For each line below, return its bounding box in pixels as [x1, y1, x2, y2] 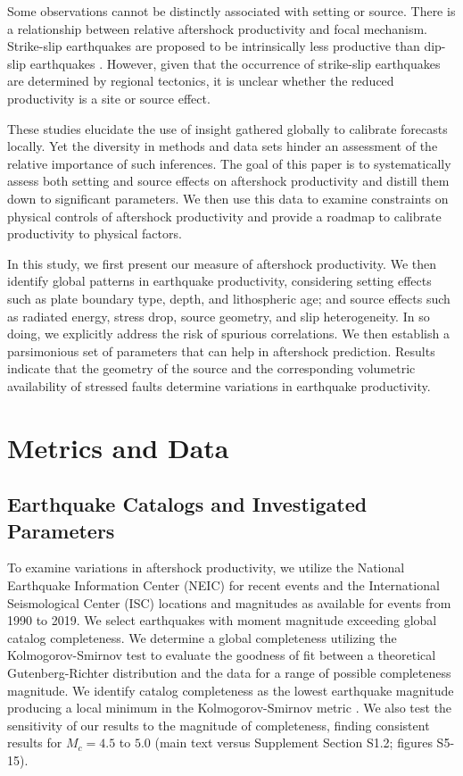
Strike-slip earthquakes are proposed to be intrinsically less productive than [7, 37, 420, 55]
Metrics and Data [7, 429, 229, 465]
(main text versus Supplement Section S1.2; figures [154, 733, 433, 752]
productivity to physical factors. [7, 224, 182, 243]
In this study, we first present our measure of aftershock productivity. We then [7, 254, 436, 272]
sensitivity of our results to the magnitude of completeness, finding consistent [7, 715, 430, 734]
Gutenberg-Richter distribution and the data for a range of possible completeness [7, 663, 451, 681]
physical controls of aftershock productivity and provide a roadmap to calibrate [7, 206, 442, 225]
